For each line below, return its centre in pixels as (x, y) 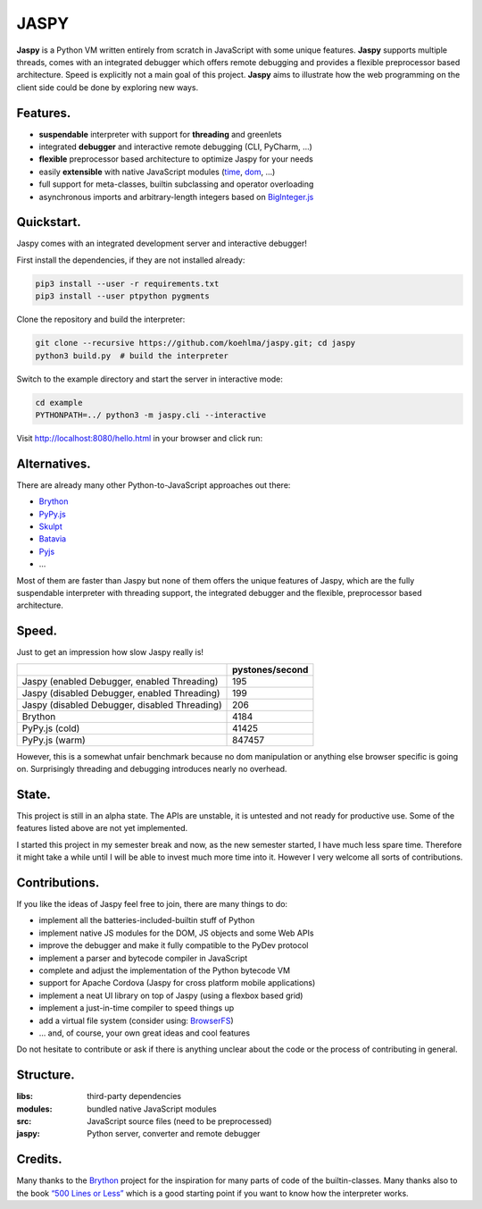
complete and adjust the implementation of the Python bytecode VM (164, 970)
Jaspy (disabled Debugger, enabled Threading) (121, 693)
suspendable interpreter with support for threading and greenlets (160, 134)
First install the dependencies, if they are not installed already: (131, 260)
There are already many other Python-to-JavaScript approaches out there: (154, 485)
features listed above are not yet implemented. (102, 828)
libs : (25, 1096)
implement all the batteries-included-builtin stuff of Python (147, 920)
